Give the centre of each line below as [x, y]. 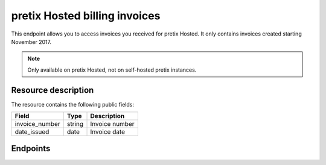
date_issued [32, 132]
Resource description [53, 90]
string [75, 124]
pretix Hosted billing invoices [86, 16]
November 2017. [31, 42]
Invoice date [108, 132]
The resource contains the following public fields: [72, 104]
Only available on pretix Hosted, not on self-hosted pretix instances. [112, 70]
